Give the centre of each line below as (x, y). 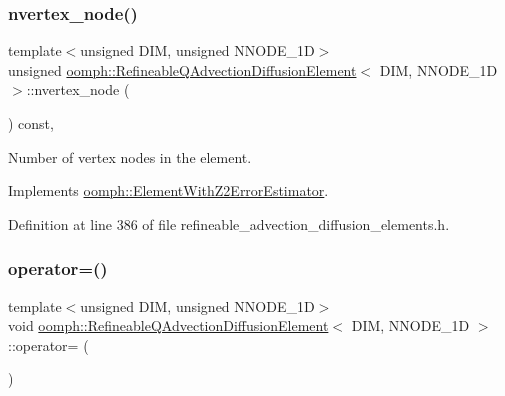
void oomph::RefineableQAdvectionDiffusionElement (168, 325)
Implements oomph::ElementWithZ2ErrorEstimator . (168, 190)
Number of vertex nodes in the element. (130, 156)
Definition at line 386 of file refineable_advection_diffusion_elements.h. (229, 223)
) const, (31, 123)
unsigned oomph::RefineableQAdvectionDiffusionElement (182, 69)
